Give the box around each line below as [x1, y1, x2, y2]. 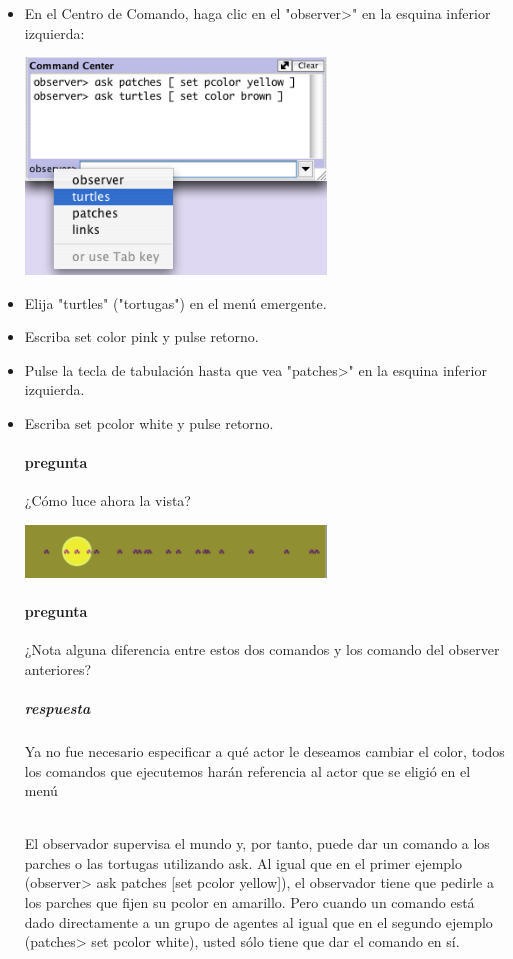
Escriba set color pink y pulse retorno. [24, 326, 259, 347]
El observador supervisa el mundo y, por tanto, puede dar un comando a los [24, 833, 490, 854]
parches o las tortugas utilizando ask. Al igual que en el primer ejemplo [24, 852, 462, 873]
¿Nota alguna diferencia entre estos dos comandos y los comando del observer [24, 639, 500, 660]
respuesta [24, 697, 91, 718]
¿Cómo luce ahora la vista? [24, 490, 191, 511]
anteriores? [24, 658, 92, 679]
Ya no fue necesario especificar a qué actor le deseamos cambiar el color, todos [24, 740, 505, 761]
